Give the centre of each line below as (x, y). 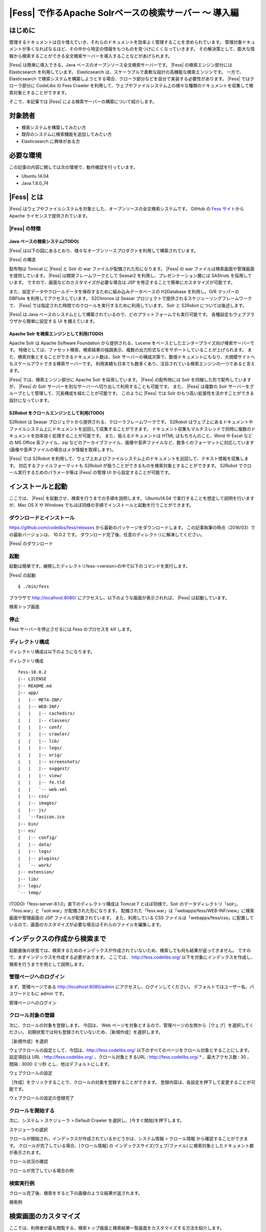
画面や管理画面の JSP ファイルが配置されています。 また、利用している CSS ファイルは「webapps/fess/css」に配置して (132, 918)
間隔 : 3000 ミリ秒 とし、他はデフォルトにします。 (61, 1064)
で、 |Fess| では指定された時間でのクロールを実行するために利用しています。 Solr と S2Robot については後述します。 (128, 305)
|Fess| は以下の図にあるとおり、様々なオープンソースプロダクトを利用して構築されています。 (104, 250)
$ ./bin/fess (33, 587)
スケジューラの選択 (29, 1129)
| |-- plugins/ (39, 858)
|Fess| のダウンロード (31, 544)
